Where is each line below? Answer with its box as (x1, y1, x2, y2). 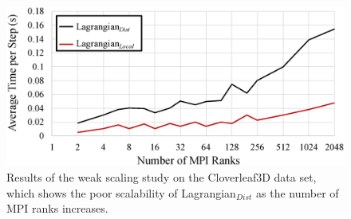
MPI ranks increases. (6, 200, 108, 217)
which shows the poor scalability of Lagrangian (6, 184, 236, 201)
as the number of (256, 184, 339, 201)
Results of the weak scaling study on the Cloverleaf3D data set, (6, 169, 317, 185)
